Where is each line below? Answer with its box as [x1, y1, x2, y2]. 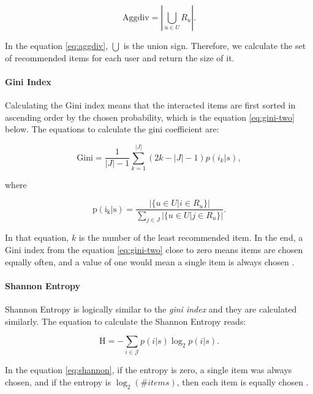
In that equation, [5, 231, 69, 244]
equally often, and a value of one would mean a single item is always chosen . [5, 255, 295, 268]
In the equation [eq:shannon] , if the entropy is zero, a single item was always [5, 363, 292, 376]
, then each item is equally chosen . [176, 376, 309, 388]
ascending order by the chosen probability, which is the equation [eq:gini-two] [5, 110, 295, 123]
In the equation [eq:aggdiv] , [5, 39, 108, 51]
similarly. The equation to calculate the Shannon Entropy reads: [5, 314, 246, 327]
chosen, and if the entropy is [5, 376, 111, 388]
